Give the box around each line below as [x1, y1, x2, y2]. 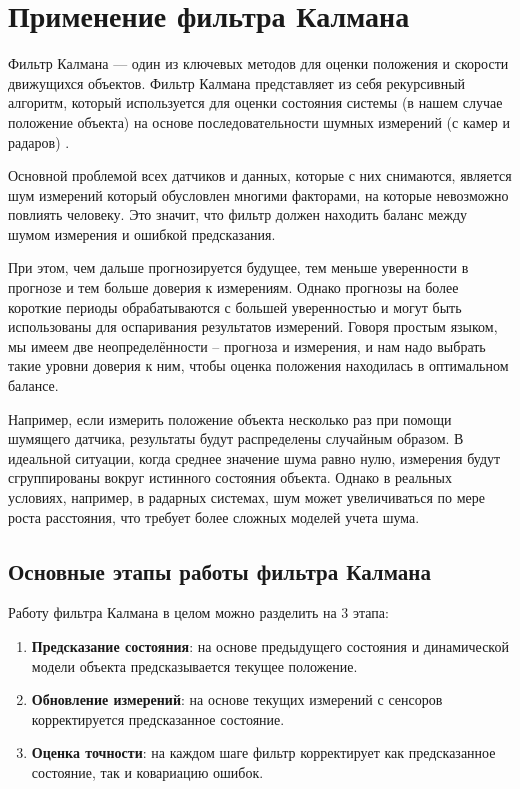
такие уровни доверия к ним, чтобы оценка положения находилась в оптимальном [8, 355, 509, 376]
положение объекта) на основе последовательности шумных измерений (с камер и [8, 111, 510, 132]
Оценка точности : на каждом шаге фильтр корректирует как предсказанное [31, 742, 496, 763]
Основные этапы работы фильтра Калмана [8, 555, 431, 586]
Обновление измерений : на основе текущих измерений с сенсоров [31, 689, 443, 710]
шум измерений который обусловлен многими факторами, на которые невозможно [8, 184, 509, 205]
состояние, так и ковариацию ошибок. [31, 761, 264, 782]
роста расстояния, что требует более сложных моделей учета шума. [8, 506, 420, 527]
